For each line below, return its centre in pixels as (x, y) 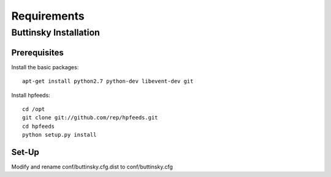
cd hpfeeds (39, 126)
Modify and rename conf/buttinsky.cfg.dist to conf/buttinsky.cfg (92, 167)
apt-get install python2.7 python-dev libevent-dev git (108, 81)
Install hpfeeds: (31, 95)
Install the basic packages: (45, 67)
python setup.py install (59, 135)
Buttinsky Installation (56, 32)
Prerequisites (37, 52)
